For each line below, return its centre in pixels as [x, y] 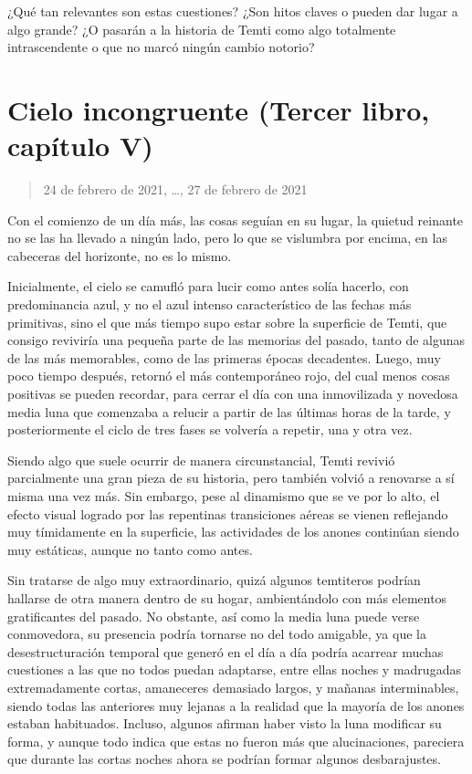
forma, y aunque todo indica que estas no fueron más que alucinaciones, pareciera [236, 741]
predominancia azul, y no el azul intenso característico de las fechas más [210, 304]
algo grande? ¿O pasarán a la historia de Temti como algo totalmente [202, 29]
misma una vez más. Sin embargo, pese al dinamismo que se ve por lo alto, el [224, 496]
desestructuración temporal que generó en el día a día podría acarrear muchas [226, 651]
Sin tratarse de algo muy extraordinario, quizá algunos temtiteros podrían [214, 580]
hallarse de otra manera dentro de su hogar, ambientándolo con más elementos [227, 597]
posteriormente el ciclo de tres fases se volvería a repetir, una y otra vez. [210, 429]
